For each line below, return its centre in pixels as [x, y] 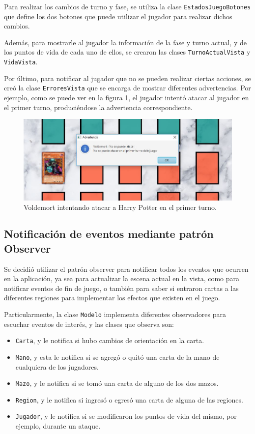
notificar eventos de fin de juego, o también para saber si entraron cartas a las [121, 288]
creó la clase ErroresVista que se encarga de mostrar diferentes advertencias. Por [127, 88]
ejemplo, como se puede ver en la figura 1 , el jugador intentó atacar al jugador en [127, 97]
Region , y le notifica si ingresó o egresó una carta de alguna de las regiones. [129, 399]
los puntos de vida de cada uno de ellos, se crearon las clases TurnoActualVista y [127, 52]
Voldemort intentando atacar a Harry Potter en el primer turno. [120, 207]
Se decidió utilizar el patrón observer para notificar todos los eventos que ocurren [126, 269]
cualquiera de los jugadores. [57, 366]
